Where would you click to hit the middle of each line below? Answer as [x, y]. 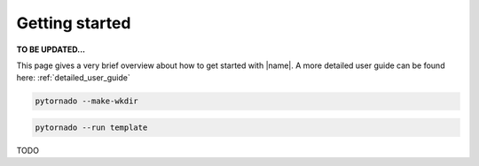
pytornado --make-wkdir [87, 101]
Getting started [74, 23]
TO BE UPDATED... [51, 49]
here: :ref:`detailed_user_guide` [73, 78]
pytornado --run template [91, 127]
